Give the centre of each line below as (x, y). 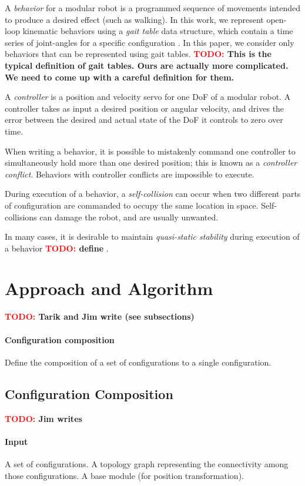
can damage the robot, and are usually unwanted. (129, 217)
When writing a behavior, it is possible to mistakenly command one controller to (150, 151)
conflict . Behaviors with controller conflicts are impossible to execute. (130, 174)
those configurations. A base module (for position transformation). (124, 475)
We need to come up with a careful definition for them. (120, 77)
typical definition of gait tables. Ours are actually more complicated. (147, 65)
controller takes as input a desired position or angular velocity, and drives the (145, 108)
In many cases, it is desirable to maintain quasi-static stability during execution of (152, 237)
